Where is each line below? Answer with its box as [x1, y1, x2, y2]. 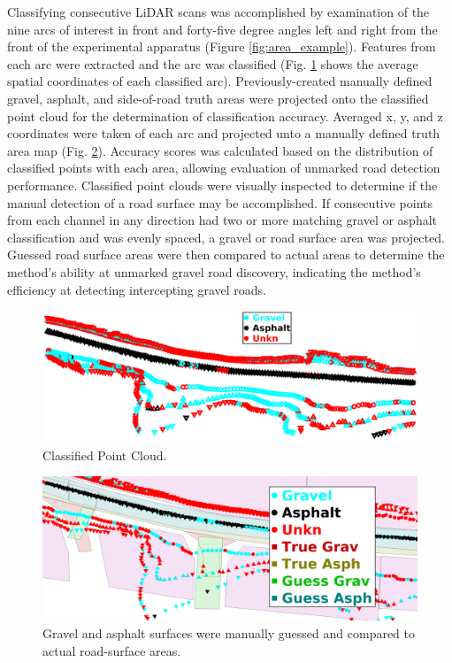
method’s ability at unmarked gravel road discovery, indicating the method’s [7, 262, 421, 281]
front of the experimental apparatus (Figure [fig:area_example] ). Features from [7, 37, 436, 56]
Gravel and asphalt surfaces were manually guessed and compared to [42, 624, 416, 643]
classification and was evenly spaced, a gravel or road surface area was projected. [7, 227, 445, 246]
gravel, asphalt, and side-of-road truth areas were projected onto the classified [7, 89, 429, 107]
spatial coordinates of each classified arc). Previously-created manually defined [7, 72, 433, 90]
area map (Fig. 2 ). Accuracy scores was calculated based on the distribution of [7, 141, 433, 159]
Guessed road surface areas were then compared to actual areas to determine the [7, 245, 445, 264]
